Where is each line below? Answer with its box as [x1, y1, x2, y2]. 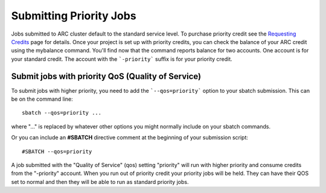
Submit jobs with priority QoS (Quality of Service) [11, 71, 202, 81]
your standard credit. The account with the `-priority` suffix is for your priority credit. [11, 55, 232, 63]
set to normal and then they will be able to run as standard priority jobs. [11, 178, 189, 185]
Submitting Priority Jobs [11, 9, 136, 22]
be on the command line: [11, 95, 74, 103]
